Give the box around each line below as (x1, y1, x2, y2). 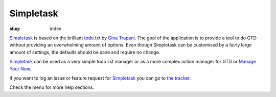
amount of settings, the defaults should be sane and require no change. (9, 49, 160, 55)
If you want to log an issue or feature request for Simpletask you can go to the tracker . (9, 75, 191, 81)
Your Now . (9, 65, 32, 71)
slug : (9, 26, 20, 32)
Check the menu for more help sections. (9, 84, 95, 90)
